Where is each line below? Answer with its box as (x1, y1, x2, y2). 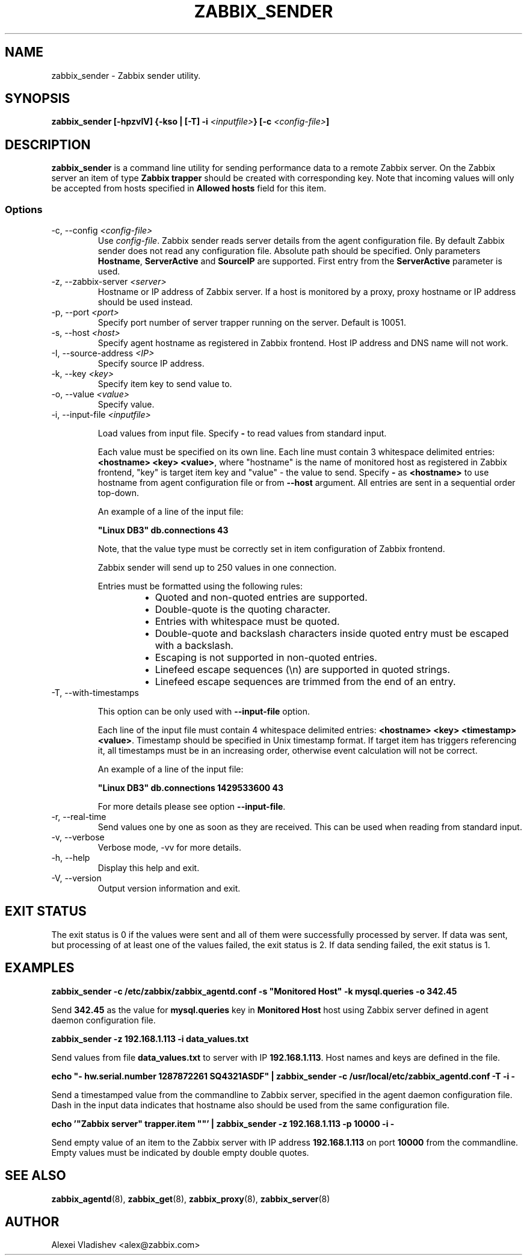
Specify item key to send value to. (97, 379, 232, 389)
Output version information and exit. (97, 883, 241, 894)
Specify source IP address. (97, 358, 205, 369)
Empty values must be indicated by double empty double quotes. (51, 1147, 309, 1158)
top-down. (97, 488, 140, 498)
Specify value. (97, 399, 155, 410)
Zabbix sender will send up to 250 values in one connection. (97, 562, 337, 573)
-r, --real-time (51, 812, 106, 822)
